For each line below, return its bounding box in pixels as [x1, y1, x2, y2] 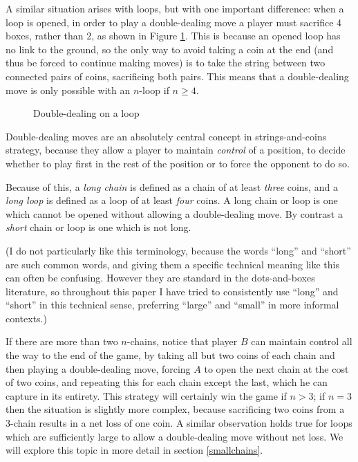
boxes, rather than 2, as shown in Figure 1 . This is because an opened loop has [6, 28, 341, 43]
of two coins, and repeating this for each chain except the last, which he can [6, 375, 328, 389]
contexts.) [6, 311, 47, 325]
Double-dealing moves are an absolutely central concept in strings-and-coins [6, 129, 327, 143]
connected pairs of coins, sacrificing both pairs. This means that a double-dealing [6, 68, 349, 83]
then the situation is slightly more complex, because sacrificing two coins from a [6, 402, 345, 416]
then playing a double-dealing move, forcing [6, 361, 191, 376]
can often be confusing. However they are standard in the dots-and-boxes [6, 270, 315, 285]
